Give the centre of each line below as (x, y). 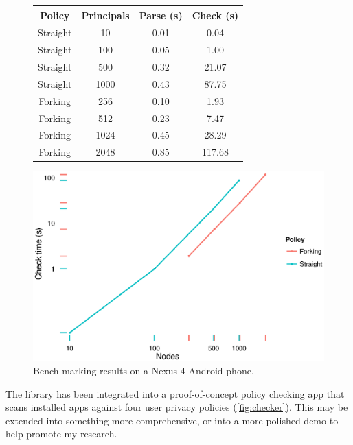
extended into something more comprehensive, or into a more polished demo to (172, 420)
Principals (105, 15)
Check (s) (215, 15)
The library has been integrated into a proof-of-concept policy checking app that (175, 393)
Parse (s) (161, 15)
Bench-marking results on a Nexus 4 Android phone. (144, 371)
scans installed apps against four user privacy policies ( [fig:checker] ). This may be (177, 407)
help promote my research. (61, 434)
